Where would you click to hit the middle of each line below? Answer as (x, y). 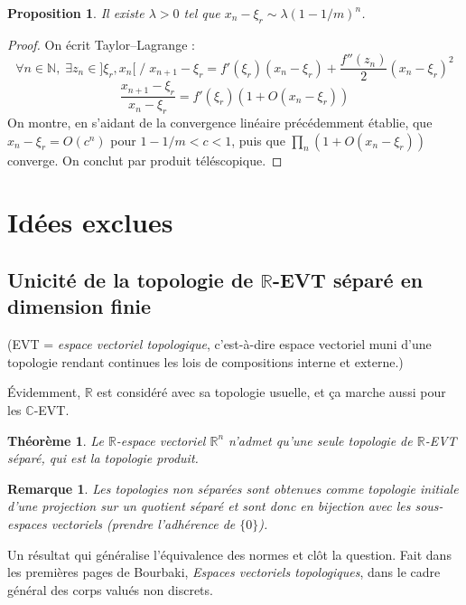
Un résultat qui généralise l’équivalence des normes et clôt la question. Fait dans (229, 554)
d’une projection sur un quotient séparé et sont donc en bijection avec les (209, 506)
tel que (202, 13)
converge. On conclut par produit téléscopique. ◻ (145, 160)
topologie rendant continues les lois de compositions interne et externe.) (205, 361)
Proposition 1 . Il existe (76, 13)
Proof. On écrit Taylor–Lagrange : (101, 44)
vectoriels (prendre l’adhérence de (143, 523)
